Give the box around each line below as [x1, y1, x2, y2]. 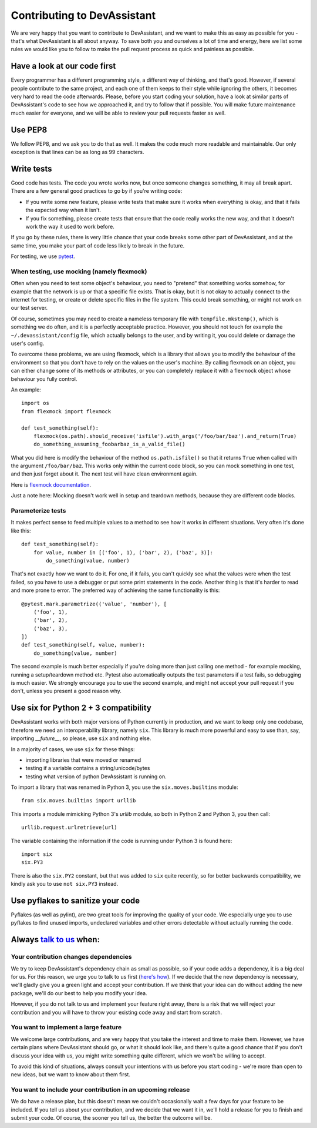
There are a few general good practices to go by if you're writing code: [11, 188, 183, 195]
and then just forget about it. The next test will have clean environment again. [11, 470, 198, 477]
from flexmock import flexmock [21, 408, 112, 414]
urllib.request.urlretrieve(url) [21, 824, 117, 831]
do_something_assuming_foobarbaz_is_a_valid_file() [33, 441, 186, 448]
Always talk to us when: [11, 935, 100, 945]
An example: [11, 386, 41, 393]
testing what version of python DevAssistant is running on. [25, 773, 167, 780]
